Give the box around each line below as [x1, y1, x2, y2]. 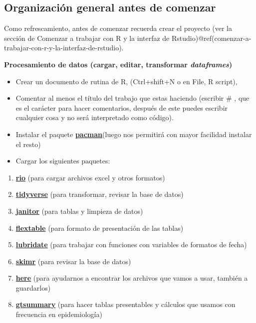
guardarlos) [15, 282, 51, 293]
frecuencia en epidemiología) [15, 309, 102, 320]
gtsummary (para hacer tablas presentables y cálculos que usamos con [15, 299, 236, 310]
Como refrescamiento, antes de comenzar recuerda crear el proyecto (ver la [4, 23, 232, 33]
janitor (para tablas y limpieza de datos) [15, 205, 143, 216]
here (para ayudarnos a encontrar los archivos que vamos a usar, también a [15, 273, 248, 283]
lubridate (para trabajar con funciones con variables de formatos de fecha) [15, 239, 247, 250]
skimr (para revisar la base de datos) [15, 256, 131, 266]
